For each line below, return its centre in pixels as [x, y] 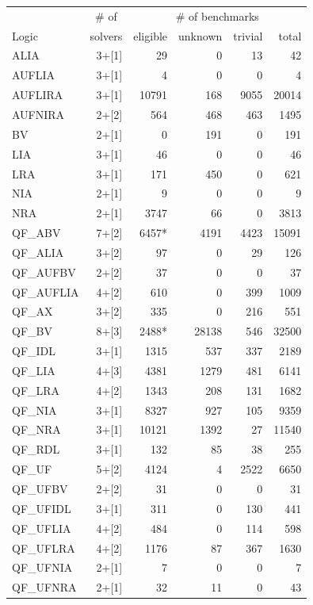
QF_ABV [36, 233]
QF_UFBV [40, 488]
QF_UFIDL [42, 508]
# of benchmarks [217, 15]
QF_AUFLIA [46, 291]
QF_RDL [36, 449]
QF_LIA [34, 370]
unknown [200, 35]
